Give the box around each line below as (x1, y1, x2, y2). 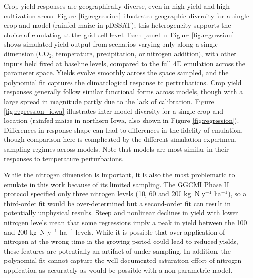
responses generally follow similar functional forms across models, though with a (4, 87, 243, 97)
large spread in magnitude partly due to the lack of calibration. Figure (4, 96, 214, 106)
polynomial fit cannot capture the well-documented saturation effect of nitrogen (4, 255, 242, 265)
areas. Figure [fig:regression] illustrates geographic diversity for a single (37, 10, 249, 20)
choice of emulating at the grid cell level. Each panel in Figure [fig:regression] (4, 29, 234, 39)
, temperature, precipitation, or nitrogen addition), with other (52, 48, 236, 58)
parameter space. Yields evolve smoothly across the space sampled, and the (4, 68, 229, 78)
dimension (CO (4, 48, 49, 58)
